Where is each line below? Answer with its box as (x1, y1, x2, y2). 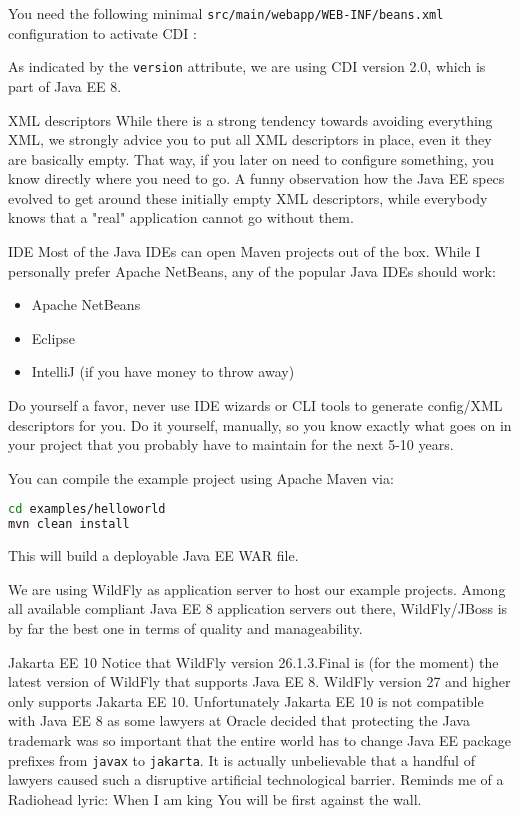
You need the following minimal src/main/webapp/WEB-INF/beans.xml (8, 3, 444, 23)
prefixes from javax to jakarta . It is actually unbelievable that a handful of (8, 749, 475, 770)
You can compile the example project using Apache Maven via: (8, 467, 394, 488)
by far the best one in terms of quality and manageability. (8, 617, 363, 638)
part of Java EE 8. (8, 75, 122, 96)
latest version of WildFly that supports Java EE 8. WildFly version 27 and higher (8, 671, 511, 692)
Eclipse (31, 327, 75, 348)
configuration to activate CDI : (8, 22, 197, 43)
